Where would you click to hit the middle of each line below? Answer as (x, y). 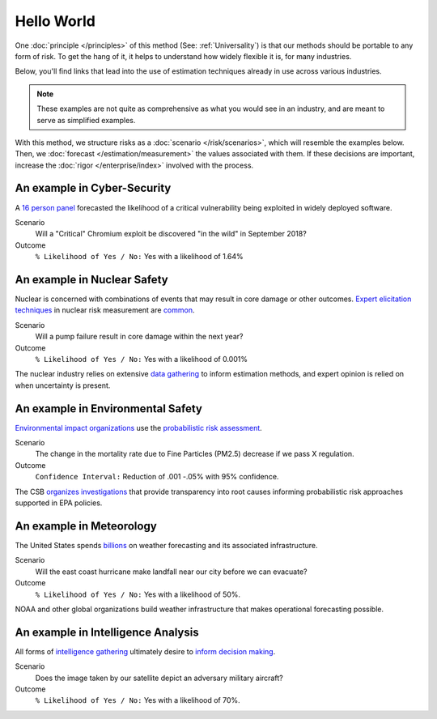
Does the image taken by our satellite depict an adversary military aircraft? (159, 678)
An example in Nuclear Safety (92, 279)
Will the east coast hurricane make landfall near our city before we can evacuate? (171, 572)
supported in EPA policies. (59, 503)
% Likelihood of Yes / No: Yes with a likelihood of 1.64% (140, 257)
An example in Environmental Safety (108, 408)
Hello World (55, 21)
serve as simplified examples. (86, 120)
